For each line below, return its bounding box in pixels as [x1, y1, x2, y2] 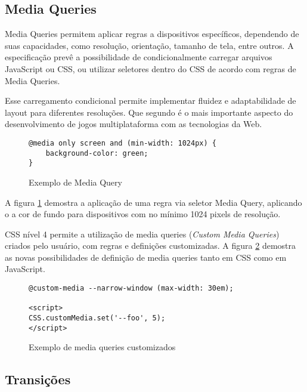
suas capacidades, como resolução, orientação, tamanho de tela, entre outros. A [5, 39, 294, 51]
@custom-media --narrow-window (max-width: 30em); [29, 284, 234, 293]
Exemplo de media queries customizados [29, 341, 176, 353]
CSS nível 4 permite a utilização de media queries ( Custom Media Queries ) [5, 227, 280, 240]
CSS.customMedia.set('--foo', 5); [29, 314, 166, 323]
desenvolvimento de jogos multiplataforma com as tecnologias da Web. [5, 118, 262, 130]
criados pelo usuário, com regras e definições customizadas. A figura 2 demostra [5, 239, 296, 252]
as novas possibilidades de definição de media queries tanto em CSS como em [5, 251, 287, 263]
